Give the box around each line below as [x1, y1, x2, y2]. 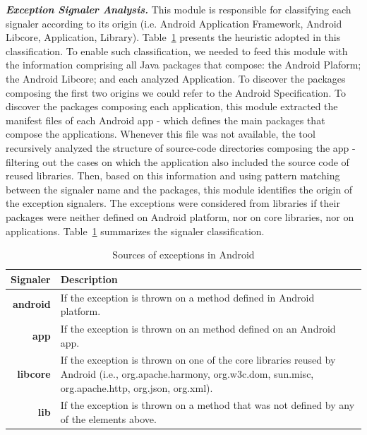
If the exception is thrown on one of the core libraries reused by [60, 352, 336, 367]
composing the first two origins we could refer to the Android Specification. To [6, 85, 346, 100]
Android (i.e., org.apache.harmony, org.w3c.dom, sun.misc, [60, 367, 314, 381]
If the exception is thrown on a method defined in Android [60, 290, 315, 304]
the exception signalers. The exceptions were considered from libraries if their [6, 196, 340, 210]
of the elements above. [60, 412, 157, 427]
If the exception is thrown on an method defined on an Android [60, 321, 336, 335]
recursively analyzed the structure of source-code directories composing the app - [6, 140, 356, 155]
